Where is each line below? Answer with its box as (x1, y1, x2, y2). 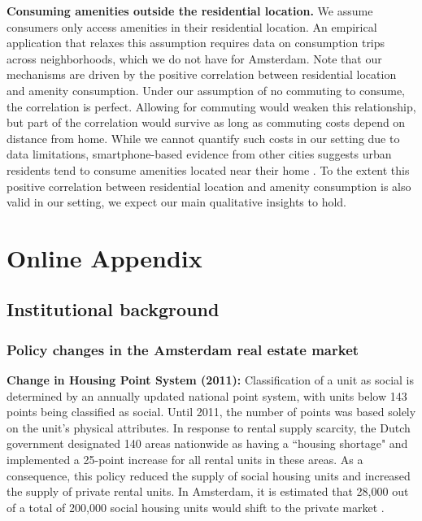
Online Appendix (7, 241, 202, 274)
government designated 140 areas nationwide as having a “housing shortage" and (7, 435, 408, 452)
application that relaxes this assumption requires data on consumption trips (7, 34, 385, 51)
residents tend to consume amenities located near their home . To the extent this (7, 161, 410, 178)
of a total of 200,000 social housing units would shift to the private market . (7, 498, 385, 515)
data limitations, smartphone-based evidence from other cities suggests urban (7, 145, 392, 163)
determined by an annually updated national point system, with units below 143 (7, 387, 407, 404)
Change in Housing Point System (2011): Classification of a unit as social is (7, 371, 414, 389)
